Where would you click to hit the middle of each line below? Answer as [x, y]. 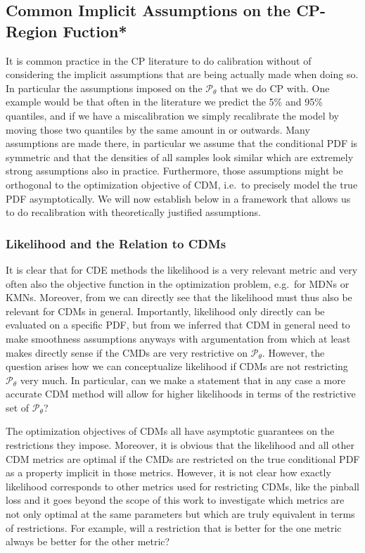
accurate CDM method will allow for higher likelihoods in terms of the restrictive [181, 394]
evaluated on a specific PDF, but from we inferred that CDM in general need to [178, 325]
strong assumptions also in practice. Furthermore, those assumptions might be [174, 171]
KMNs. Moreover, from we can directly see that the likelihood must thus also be [179, 297]
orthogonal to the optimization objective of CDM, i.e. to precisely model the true [182, 184]
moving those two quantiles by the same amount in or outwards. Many [158, 129]
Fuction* [95, 31]
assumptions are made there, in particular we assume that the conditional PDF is [182, 143]
